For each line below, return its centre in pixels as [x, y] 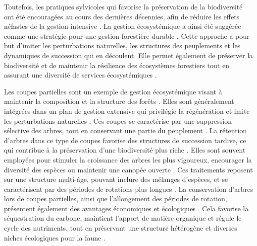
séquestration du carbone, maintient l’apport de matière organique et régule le [123, 218]
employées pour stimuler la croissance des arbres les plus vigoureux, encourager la [128, 159]
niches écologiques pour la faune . [55, 237]
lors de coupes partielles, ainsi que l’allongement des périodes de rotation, [116, 199]
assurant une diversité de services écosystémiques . [80, 75]
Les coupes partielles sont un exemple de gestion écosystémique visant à [113, 91]
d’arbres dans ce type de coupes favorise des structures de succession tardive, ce [125, 140]
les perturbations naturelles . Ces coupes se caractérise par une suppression [118, 121]
